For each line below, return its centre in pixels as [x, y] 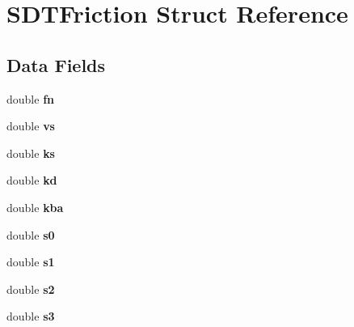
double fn [30, 98]
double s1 [31, 262]
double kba [35, 207]
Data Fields [56, 64]
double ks [31, 153]
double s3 [31, 316]
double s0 [31, 234]
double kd [32, 180]
